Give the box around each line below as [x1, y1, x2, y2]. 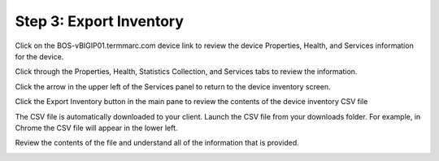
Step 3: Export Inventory [15, 12, 185, 30]
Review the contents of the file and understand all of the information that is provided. [15, 138, 300, 148]
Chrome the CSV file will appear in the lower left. [15, 123, 178, 133]
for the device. [15, 51, 64, 61]
